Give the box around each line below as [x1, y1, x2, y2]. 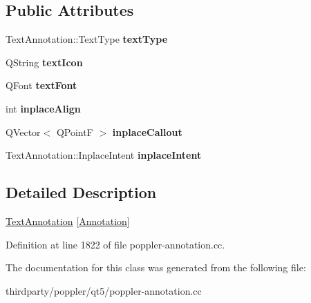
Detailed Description [6, 182, 157, 203]
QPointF [56, 124, 93, 139]
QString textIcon [6, 55, 83, 69]
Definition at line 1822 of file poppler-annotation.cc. [6, 237, 225, 251]
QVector [6, 124, 41, 139]
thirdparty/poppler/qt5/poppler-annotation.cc [6, 283, 202, 297]
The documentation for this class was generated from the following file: [6, 260, 306, 275]
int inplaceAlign [6, 101, 81, 115]
